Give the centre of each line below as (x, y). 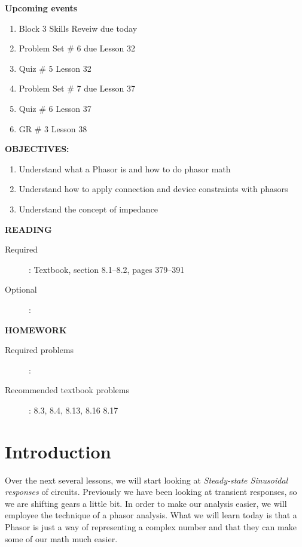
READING (28, 229)
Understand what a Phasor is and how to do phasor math (125, 168)
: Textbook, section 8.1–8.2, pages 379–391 (107, 269)
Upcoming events (41, 8)
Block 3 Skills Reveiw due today (78, 28)
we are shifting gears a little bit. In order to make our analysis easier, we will (146, 503)
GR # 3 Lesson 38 (53, 128)
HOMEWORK (36, 329)
